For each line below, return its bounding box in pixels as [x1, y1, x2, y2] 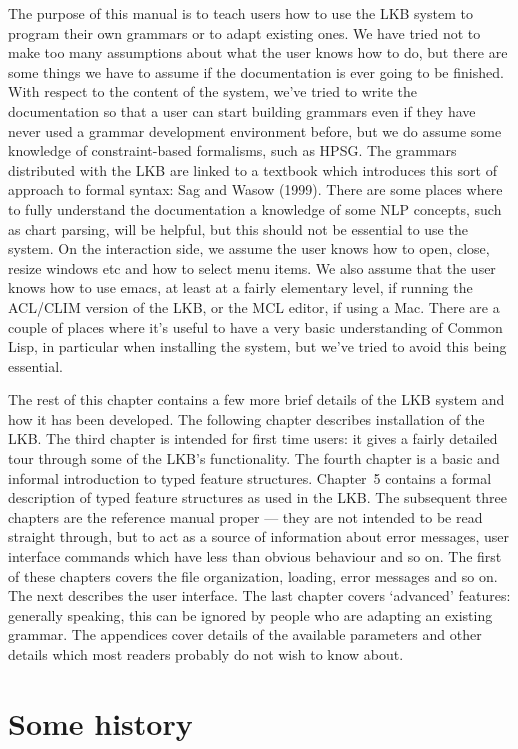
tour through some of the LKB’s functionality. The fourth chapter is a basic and [8, 448, 500, 469]
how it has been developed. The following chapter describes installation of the [8, 408, 485, 429]
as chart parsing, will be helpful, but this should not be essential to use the [8, 218, 468, 239]
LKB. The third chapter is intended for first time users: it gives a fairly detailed [8, 428, 498, 449]
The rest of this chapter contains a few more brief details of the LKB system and [8, 389, 505, 410]
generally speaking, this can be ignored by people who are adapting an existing [8, 604, 493, 625]
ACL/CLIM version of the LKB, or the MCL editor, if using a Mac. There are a [8, 296, 500, 317]
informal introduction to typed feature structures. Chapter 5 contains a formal [8, 467, 492, 488]
